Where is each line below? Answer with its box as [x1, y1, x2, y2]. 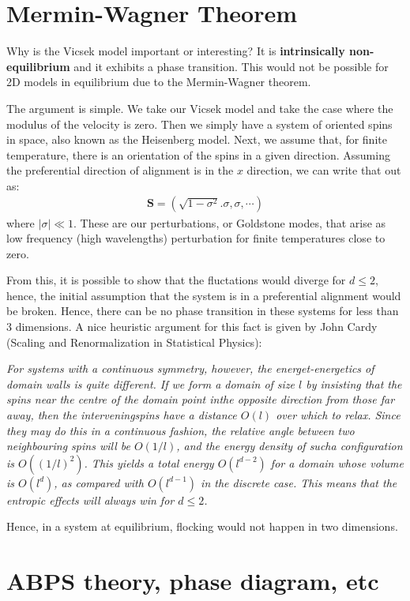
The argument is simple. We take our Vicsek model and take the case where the [6, 100, 393, 116]
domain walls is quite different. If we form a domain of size [6, 375, 295, 392]
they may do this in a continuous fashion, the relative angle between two [6, 422, 355, 438]
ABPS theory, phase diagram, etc [6, 565, 379, 597]
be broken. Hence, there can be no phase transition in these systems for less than [6, 302, 399, 319]
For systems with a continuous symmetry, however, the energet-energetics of [6, 360, 374, 377]
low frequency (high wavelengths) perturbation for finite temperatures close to [6, 230, 386, 246]
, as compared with [54, 474, 144, 490]
